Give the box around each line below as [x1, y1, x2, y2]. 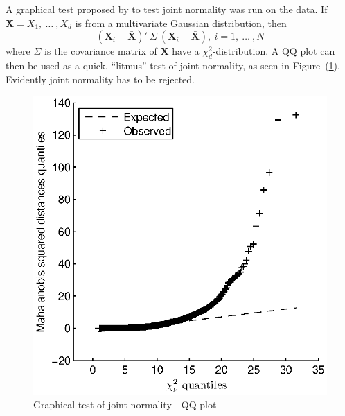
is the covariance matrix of [44, 44, 157, 58]
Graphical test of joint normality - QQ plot [33, 397, 217, 411]
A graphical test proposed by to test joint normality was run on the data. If [6, 2, 328, 16]
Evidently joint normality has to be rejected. [6, 71, 195, 86]
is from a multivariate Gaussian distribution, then [75, 15, 287, 30]
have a [172, 44, 200, 58]
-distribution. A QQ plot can [212, 44, 335, 58]
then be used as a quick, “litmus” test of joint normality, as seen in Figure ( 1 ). [6, 58, 340, 72]
